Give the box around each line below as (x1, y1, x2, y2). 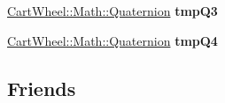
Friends (7, 74, 76, 101)
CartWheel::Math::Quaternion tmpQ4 (7, 31, 218, 49)
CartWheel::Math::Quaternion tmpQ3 (7, 2, 218, 19)
